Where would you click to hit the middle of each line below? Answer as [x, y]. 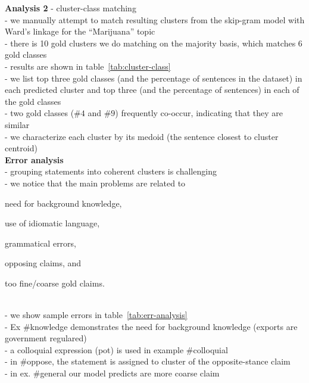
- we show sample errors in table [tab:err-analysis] [96, 315]
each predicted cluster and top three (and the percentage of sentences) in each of [152, 90]
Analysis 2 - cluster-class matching [71, 8]
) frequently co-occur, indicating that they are [199, 113]
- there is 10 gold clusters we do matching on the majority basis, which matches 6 [154, 43]
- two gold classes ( [40, 113]
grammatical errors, [41, 243]
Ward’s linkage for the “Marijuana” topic [80, 31]
